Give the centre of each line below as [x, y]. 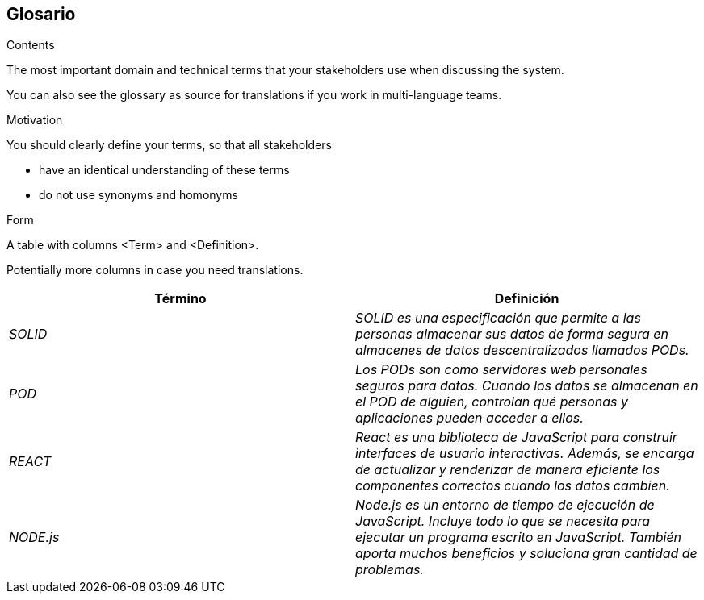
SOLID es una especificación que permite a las [498, 318]
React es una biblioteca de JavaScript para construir [516, 437]
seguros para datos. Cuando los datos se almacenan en [527, 386]
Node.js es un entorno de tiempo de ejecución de [505, 505]
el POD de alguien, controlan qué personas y [492, 402]
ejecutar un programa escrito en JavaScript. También [519, 537]
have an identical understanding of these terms [164, 170]
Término [180, 299]
